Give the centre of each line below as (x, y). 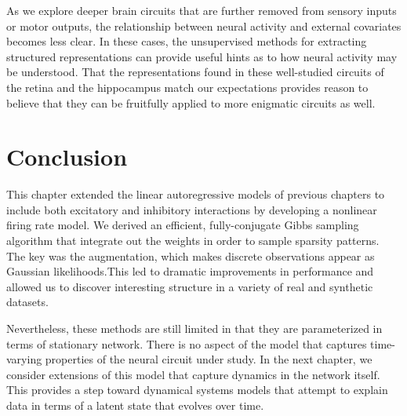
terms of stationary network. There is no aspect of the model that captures (187, 343)
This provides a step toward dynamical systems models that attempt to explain (197, 390)
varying (24, 359)
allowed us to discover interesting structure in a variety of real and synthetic (190, 286)
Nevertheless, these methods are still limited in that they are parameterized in (194, 328)
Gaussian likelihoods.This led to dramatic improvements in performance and (190, 271)
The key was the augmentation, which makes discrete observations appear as (191, 255)
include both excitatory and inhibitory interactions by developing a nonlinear (192, 209)
